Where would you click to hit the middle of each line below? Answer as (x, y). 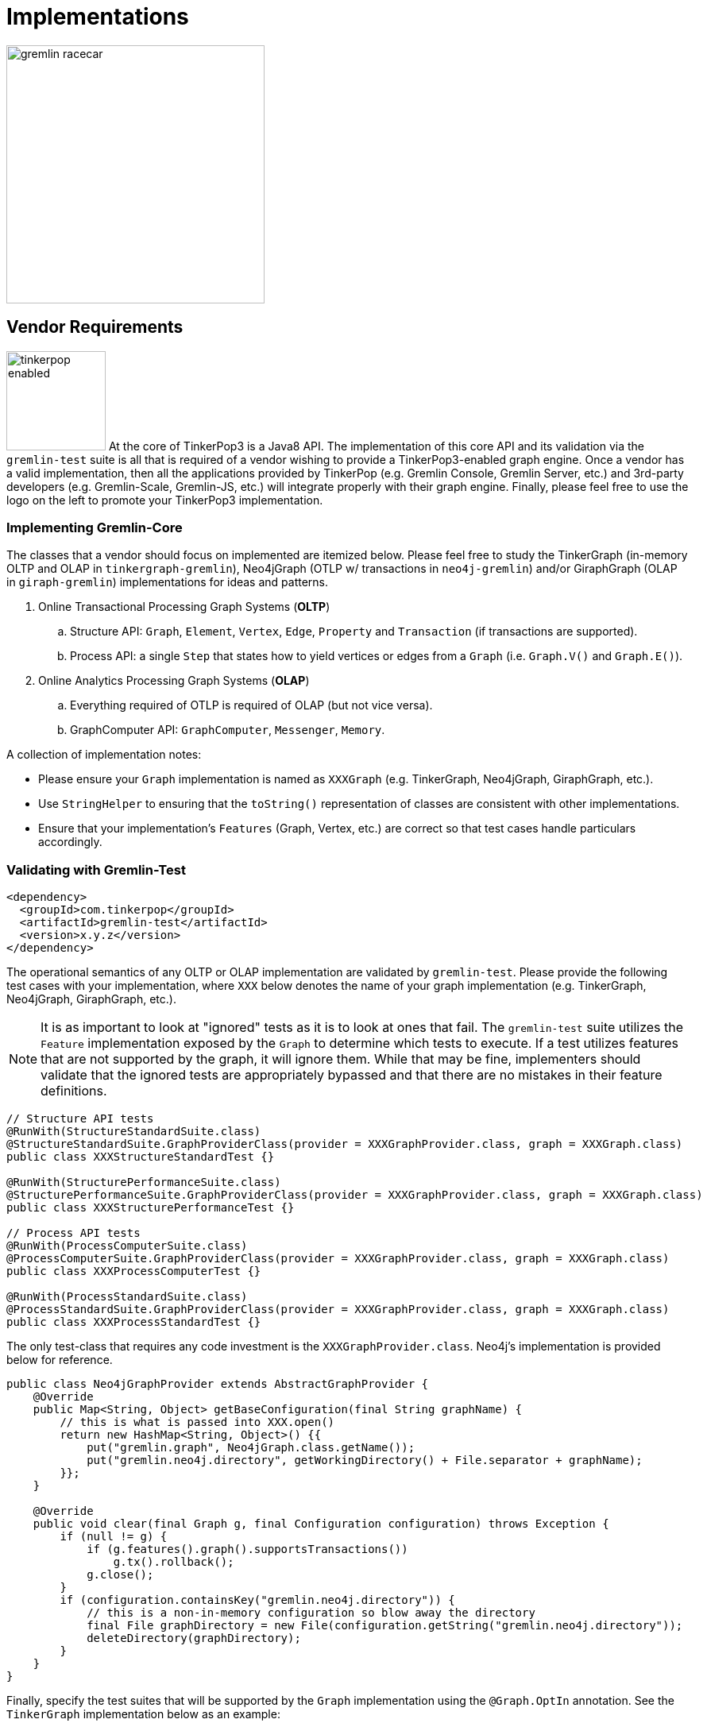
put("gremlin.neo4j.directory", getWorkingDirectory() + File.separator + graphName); (365, 1460)
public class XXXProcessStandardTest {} (134, 1322)
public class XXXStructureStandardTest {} (141, 1157)
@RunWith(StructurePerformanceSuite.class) (144, 1182)
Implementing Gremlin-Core (95, 527)
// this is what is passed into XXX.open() (197, 1422)
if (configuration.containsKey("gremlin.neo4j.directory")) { (257, 1600)
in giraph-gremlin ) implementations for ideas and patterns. (168, 582)
